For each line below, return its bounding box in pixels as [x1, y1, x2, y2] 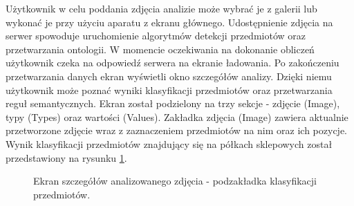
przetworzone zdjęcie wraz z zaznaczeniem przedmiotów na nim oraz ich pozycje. [6, 123, 347, 138]
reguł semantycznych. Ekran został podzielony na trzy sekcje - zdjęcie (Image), [6, 96, 340, 111]
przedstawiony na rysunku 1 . [6, 150, 127, 165]
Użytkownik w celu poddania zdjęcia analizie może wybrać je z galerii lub [6, 1, 317, 15]
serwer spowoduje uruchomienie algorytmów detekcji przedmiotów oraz [6, 28, 306, 43]
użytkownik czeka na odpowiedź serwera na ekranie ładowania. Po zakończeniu [6, 55, 339, 70]
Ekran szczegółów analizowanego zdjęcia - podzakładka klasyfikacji [33, 174, 317, 188]
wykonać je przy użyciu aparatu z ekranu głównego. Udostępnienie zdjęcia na [6, 15, 333, 29]
